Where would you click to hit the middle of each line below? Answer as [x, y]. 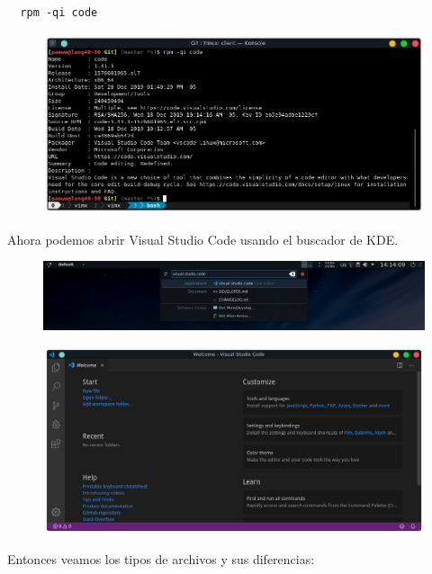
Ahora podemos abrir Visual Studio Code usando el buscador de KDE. [203, 239]
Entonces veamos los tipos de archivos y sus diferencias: [161, 559]
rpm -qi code [59, 13]
